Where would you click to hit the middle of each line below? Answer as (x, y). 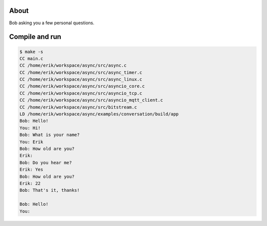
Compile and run (35, 37)
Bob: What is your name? (50, 135)
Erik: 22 (30, 183)
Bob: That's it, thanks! (50, 190)
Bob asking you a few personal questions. (52, 23)
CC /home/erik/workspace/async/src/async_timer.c (81, 72)
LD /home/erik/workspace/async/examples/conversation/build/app (99, 114)
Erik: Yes (31, 169)
